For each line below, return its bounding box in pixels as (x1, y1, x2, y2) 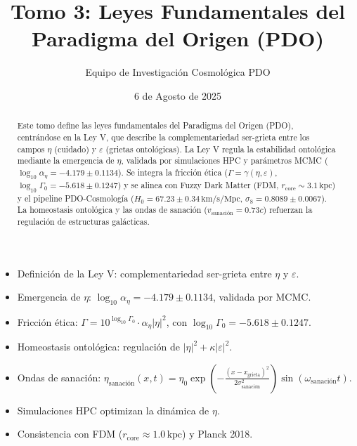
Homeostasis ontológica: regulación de (17, 339, 181, 354)
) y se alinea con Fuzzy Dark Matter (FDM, (117, 179, 279, 191)
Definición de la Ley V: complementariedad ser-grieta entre (17, 265, 272, 280)
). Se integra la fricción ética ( (117, 166, 228, 178)
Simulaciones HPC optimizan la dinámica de (17, 402, 209, 417)
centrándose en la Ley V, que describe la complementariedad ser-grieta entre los (17, 131, 310, 143)
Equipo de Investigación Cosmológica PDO (85, 65, 271, 79)
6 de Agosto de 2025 (134, 88, 222, 103)
